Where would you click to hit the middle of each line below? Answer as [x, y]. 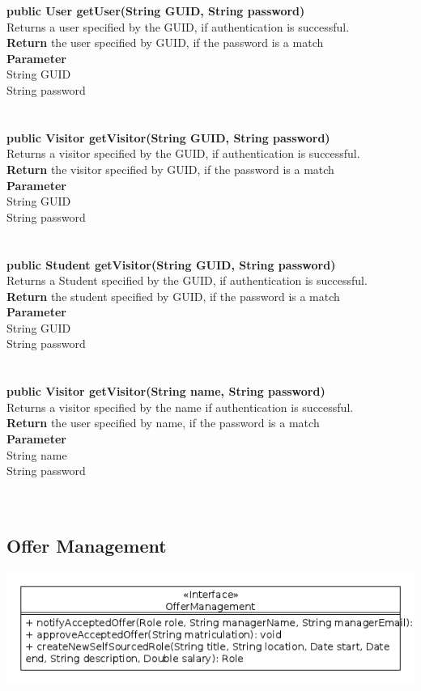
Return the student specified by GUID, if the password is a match [173, 296]
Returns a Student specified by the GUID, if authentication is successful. [187, 280]
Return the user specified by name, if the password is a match [163, 423]
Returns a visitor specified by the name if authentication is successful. [180, 407]
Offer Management [87, 546]
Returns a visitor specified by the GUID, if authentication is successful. [183, 153]
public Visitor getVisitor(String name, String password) [166, 391]
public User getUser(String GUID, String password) [156, 11]
